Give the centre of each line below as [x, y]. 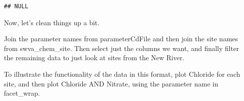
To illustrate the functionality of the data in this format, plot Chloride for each [122, 74]
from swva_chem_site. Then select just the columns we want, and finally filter [122, 48]
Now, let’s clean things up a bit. [52, 22]
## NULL [16, 6]
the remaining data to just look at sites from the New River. [94, 58]
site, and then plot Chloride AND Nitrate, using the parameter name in [111, 83]
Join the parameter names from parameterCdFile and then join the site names [121, 39]
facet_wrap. [22, 93]
